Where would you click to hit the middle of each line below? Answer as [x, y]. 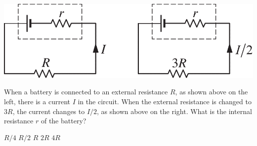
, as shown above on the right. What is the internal [174, 111]
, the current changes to [49, 111]
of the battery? [64, 121]
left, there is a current [37, 102]
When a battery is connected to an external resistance [86, 92]
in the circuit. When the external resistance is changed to [165, 102]
